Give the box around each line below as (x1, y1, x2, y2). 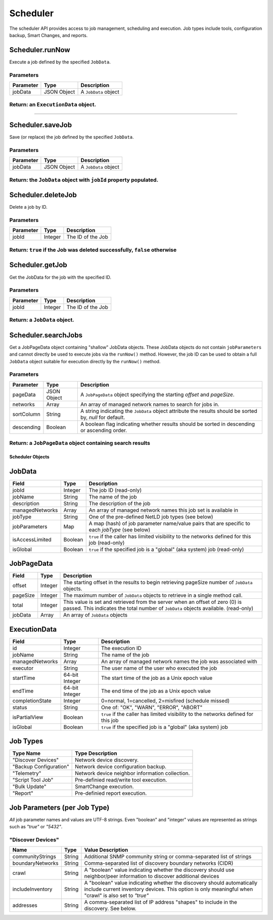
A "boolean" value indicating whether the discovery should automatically (84, 879, 258, 887)
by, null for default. (80, 413, 125, 420)
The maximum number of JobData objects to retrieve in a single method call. (63, 592, 243, 599)
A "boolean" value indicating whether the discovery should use (84, 866, 235, 873)
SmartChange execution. (75, 783, 134, 790)
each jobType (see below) (88, 526, 151, 533)
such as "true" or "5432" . (9, 824, 63, 830)
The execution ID (101, 644, 142, 651)
